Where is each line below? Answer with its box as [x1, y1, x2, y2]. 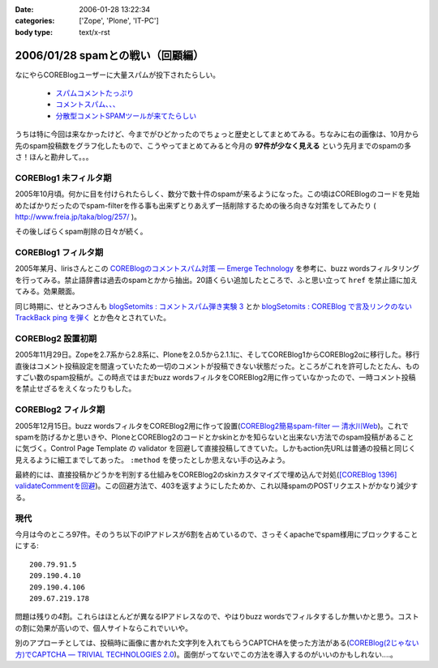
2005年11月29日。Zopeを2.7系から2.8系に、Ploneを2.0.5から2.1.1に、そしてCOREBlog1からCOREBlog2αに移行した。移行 [15, 349, 420, 360]
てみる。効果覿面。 [15, 286, 79, 296]
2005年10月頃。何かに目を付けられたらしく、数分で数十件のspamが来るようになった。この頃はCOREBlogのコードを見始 [15, 189, 420, 199]
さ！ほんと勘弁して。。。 [15, 152, 93, 162]
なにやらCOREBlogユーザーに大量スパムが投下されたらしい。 [15, 70, 221, 79]
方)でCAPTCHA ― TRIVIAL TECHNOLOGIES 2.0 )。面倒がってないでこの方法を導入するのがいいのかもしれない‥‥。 [15, 649, 397, 659]
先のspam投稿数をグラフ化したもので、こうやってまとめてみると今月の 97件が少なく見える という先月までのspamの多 [15, 140, 411, 150]
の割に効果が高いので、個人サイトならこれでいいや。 [15, 623, 192, 632]
